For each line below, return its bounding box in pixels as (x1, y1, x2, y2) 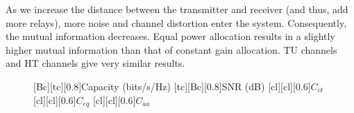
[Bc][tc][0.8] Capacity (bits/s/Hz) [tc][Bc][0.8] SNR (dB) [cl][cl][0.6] (33, 79, 311, 93)
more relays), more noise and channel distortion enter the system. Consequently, (6, 15, 347, 30)
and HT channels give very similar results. (6, 56, 185, 70)
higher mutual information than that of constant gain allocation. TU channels (6, 42, 337, 56)
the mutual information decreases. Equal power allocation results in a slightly (6, 29, 335, 43)
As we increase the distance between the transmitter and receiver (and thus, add (6, 2, 348, 16)
